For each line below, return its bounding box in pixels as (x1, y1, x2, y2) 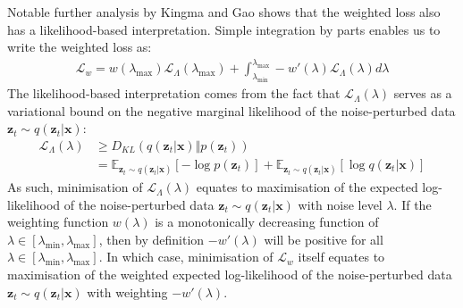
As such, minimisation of (7, 178, 143, 196)
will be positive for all (264, 229, 383, 248)
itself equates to (298, 247, 385, 266)
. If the (393, 195, 432, 213)
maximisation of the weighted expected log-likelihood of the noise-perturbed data (7, 265, 452, 284)
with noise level (298, 195, 383, 213)
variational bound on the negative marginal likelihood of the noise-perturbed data (7, 101, 456, 120)
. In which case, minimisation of (98, 247, 274, 266)
